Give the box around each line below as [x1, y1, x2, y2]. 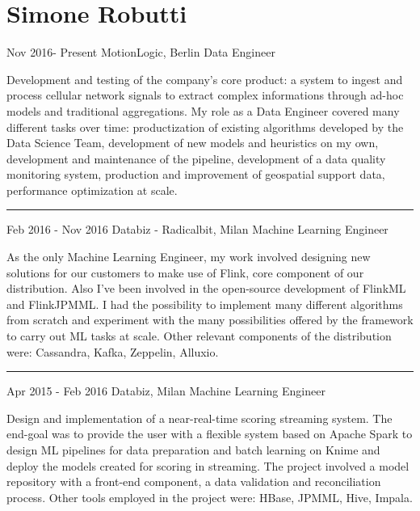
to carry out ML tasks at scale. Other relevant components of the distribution [6, 327, 392, 344]
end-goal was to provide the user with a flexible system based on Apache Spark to [6, 425, 413, 442]
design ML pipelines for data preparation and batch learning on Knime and [6, 441, 380, 458]
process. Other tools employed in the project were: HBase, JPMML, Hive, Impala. [6, 488, 413, 505]
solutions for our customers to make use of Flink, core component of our [6, 264, 364, 281]
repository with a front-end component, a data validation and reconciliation [6, 473, 381, 490]
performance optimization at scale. [6, 181, 178, 198]
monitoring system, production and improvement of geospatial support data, [6, 166, 385, 183]
